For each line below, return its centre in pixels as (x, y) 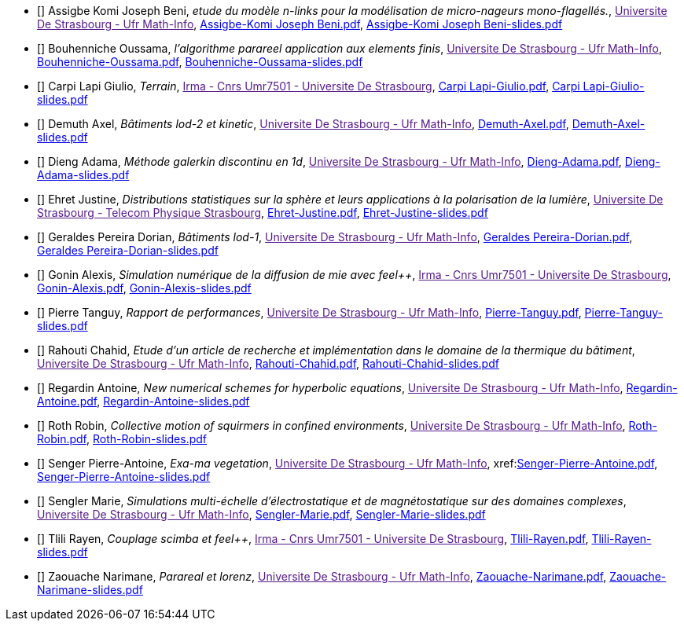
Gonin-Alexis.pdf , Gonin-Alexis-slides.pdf (144, 288)
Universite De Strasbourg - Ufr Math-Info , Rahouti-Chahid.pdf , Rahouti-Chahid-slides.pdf (268, 363)
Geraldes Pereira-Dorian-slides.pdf (128, 250)
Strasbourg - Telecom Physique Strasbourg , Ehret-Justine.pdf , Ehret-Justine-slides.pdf (263, 213)
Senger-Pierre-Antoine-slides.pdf (124, 477)
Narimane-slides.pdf (90, 590)
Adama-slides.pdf (83, 175)
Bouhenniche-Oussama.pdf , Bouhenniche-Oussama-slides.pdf (200, 62)
